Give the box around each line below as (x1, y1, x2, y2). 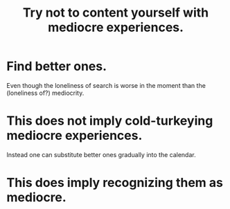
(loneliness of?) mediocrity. (6, 89, 85, 97)
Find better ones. (6, 59, 107, 74)
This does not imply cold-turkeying (6, 113, 213, 129)
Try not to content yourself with (22, 5, 209, 21)
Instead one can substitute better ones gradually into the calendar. (6, 150, 196, 158)
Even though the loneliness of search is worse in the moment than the (6, 81, 206, 89)
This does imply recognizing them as (6, 175, 223, 191)
